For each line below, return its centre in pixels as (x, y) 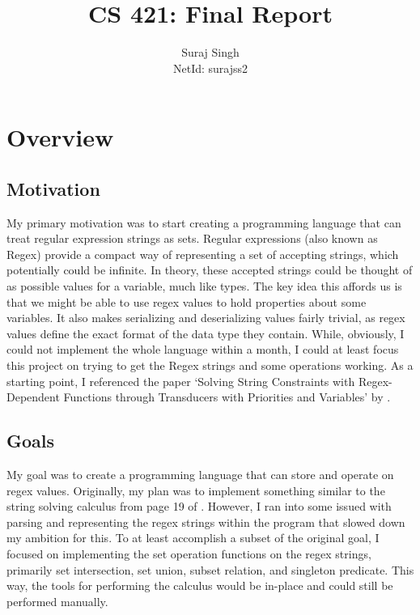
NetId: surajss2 (210, 68)
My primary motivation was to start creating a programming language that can (204, 222)
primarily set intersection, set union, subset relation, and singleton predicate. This (210, 569)
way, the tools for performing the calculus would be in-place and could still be (200, 585)
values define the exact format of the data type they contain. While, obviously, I (206, 333)
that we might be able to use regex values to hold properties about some (187, 301)
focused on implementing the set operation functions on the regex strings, (189, 553)
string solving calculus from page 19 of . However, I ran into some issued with (199, 506)
